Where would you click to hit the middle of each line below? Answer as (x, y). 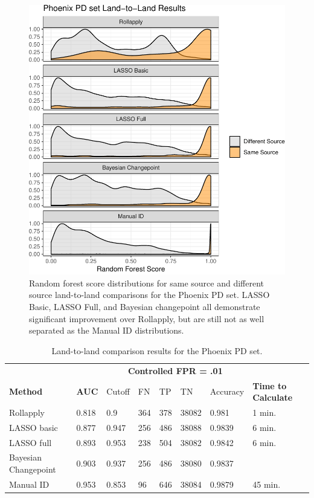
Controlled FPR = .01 (175, 370)
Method (26, 391)
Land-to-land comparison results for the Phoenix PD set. (157, 350)
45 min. (267, 484)
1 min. (264, 412)
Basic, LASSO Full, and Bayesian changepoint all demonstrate (145, 307)
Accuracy (227, 391)
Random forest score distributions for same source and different (146, 283)
